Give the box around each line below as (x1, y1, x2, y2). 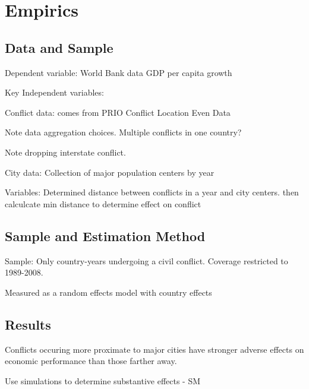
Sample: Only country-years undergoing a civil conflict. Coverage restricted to (5, 254, 288, 267)
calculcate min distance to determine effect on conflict (5, 197, 201, 210)
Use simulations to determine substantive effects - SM (5, 374, 201, 387)
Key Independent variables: (5, 86, 104, 99)
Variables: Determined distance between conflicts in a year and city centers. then (5, 186, 299, 198)
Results (5, 315, 51, 333)
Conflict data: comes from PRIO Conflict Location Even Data (5, 106, 231, 118)
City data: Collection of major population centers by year (5, 166, 215, 178)
